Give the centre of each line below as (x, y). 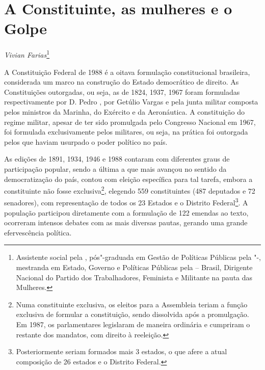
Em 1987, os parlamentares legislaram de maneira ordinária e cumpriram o (133, 324)
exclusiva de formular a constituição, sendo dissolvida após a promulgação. (132, 314)
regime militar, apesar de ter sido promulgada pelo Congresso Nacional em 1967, (130, 122)
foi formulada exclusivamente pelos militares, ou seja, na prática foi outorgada (126, 132)
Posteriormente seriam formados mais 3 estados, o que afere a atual (122, 351)
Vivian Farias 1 (27, 54)
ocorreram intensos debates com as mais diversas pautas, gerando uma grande (126, 222)
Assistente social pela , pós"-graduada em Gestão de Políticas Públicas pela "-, (138, 257)
